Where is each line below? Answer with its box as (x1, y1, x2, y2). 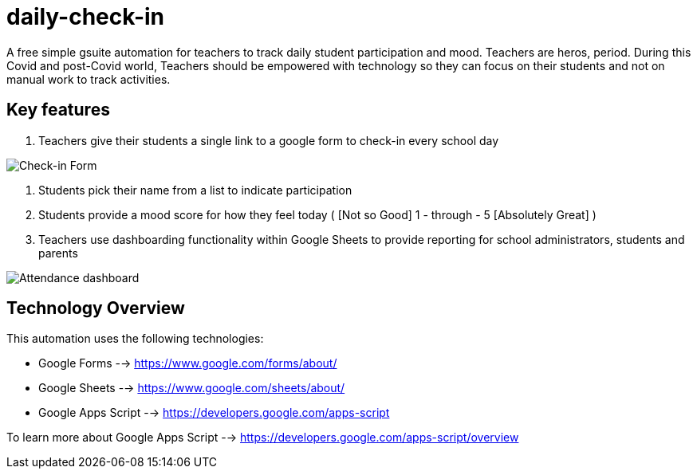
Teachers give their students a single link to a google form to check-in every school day (38, 133, 499, 147)
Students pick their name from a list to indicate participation (38, 183, 352, 197)
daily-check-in (6, 3, 165, 30)
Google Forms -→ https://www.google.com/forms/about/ (38, 356, 337, 371)
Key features (6, 100, 110, 120)
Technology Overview (6, 298, 185, 319)
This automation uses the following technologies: (6, 332, 264, 346)
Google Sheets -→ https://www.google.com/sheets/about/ (38, 381, 345, 395)
